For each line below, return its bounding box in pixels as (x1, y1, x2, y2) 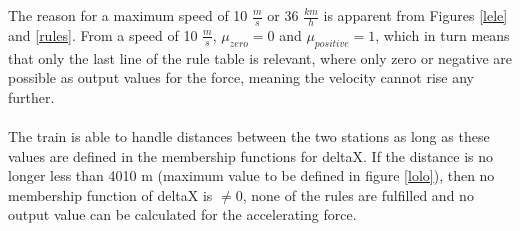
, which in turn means (375, 24, 510, 45)
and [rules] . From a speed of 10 (8, 24, 198, 45)
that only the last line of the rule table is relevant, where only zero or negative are (8, 47, 512, 68)
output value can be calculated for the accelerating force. (8, 204, 357, 225)
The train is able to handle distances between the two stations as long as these (8, 126, 490, 146)
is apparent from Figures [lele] (323, 5, 508, 25)
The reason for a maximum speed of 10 (8, 5, 248, 25)
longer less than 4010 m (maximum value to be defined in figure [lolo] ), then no (8, 165, 495, 186)
